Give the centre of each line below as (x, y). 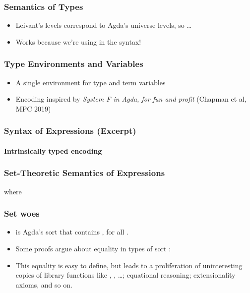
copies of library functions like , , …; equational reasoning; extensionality (125, 275)
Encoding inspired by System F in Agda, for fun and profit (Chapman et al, (131, 99)
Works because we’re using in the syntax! (78, 41)
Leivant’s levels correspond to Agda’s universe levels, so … (103, 25)
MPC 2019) (33, 108)
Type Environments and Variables (74, 64)
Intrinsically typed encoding (53, 150)
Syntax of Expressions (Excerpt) (70, 131)
